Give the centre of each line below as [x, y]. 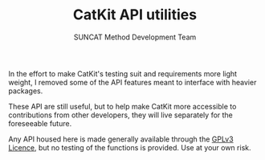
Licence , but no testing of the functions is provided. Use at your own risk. [130, 147]
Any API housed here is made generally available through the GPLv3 [121, 139]
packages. [26, 91]
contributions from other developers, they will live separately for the [120, 115]
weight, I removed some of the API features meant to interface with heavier [132, 82]
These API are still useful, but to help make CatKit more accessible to [122, 106]
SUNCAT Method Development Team [135, 37]
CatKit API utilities [135, 15]
